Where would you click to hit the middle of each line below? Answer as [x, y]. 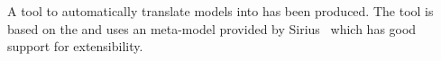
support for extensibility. [75, 46]
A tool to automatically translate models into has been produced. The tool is [220, 11]
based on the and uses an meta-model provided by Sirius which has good [212, 28]
